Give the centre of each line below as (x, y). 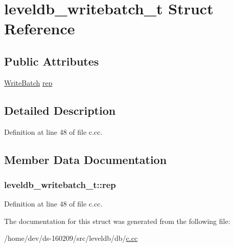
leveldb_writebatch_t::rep (60, 184)
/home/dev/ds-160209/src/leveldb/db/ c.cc (71, 238)
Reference (40, 28)
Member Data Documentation (86, 159)
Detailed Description (60, 110)
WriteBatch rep (28, 82)
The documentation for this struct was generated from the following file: (117, 221)
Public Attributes (52, 61)
